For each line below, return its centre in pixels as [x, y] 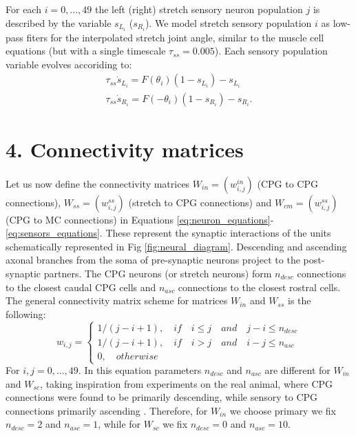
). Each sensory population [271, 51]
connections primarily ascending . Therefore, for [107, 410]
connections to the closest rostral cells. [259, 287]
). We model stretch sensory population [228, 22]
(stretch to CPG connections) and [200, 202]
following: [26, 314]
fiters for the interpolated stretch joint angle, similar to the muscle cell [175, 37]
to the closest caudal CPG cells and [81, 287]
